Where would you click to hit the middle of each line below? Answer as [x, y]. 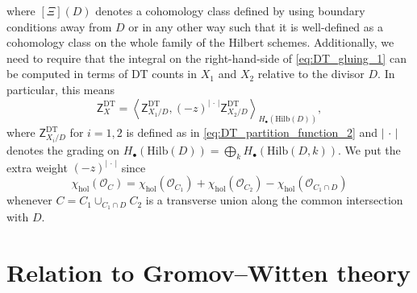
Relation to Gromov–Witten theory [208, 272]
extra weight [37, 167]
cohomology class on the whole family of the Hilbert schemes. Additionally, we [200, 42]
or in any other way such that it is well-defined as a [256, 26]
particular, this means [61, 89]
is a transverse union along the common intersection [274, 200]
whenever [29, 200]
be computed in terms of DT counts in [102, 74]
